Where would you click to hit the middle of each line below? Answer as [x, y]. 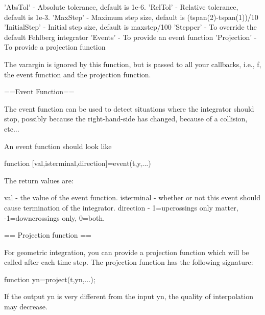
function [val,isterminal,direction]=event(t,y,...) [78, 163]
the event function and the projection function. [78, 74]
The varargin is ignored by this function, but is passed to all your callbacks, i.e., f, [133, 64]
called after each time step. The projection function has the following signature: [129, 262]
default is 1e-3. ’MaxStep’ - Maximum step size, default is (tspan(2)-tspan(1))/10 [131, 17]
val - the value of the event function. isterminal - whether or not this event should [132, 197]
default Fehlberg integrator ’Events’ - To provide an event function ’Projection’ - [130, 37]
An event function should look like [58, 146]
